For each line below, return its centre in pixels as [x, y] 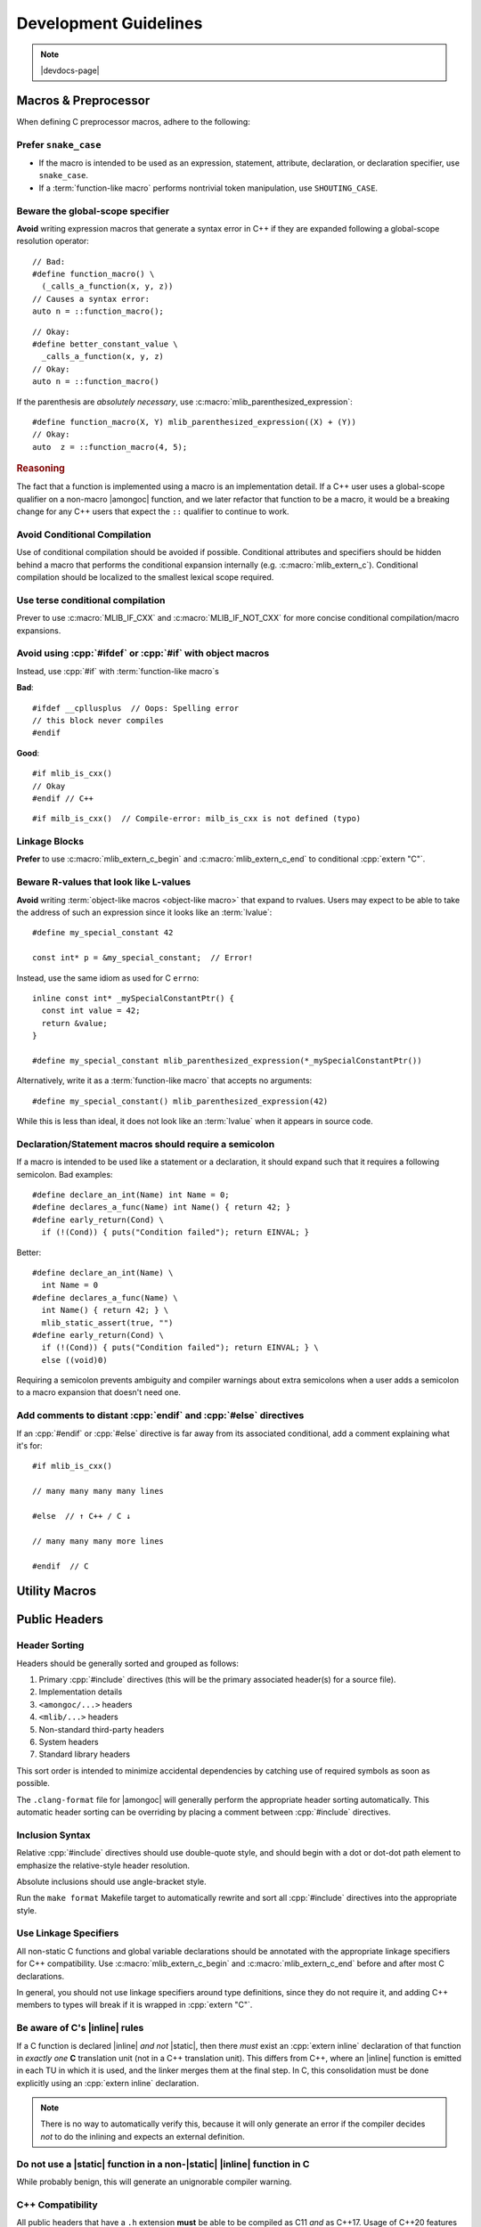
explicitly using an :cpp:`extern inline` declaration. [108, 2083]
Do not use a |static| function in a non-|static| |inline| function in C [163, 2164]
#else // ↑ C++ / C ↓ [82, 1516]
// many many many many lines [98, 1491]
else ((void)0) [74, 1360]
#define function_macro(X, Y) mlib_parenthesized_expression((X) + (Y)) [194, 422]
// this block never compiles [98, 720]
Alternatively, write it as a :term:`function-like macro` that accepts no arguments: [164, 1081]
